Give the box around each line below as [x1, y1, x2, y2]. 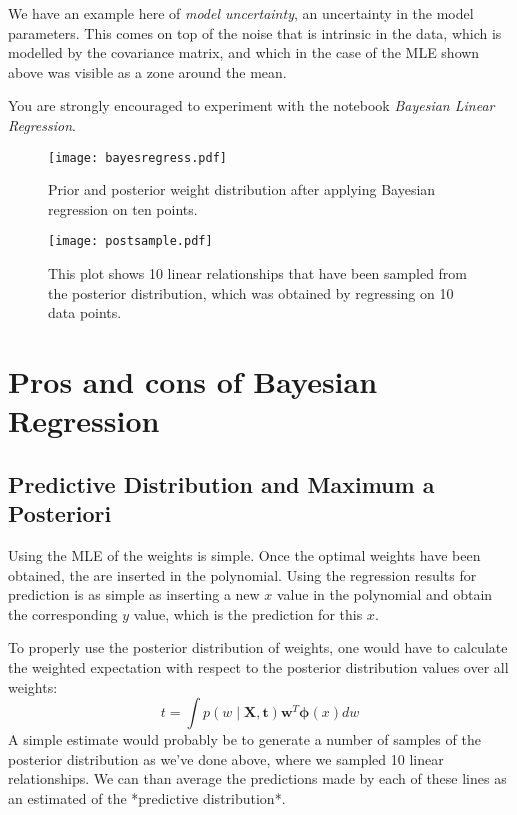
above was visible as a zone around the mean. [8, 61, 287, 82]
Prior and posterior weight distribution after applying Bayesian [48, 179, 436, 200]
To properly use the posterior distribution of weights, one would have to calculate [8, 637, 508, 658]
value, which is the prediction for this [133, 603, 363, 624]
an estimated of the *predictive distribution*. [8, 787, 286, 808]
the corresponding [8, 603, 118, 624]
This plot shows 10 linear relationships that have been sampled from [48, 263, 468, 284]
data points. [48, 302, 122, 323]
